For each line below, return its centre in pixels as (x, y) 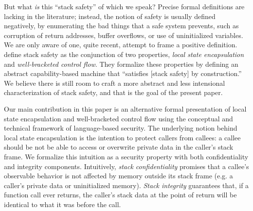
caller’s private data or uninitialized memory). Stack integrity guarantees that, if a (126, 185)
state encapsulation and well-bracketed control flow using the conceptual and (118, 118)
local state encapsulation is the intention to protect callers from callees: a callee (122, 137)
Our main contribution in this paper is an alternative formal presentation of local (125, 108)
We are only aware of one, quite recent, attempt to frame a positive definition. (121, 45)
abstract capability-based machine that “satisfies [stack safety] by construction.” (123, 73)
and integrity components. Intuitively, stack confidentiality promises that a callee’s (126, 166)
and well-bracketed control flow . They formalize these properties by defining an (121, 64)
